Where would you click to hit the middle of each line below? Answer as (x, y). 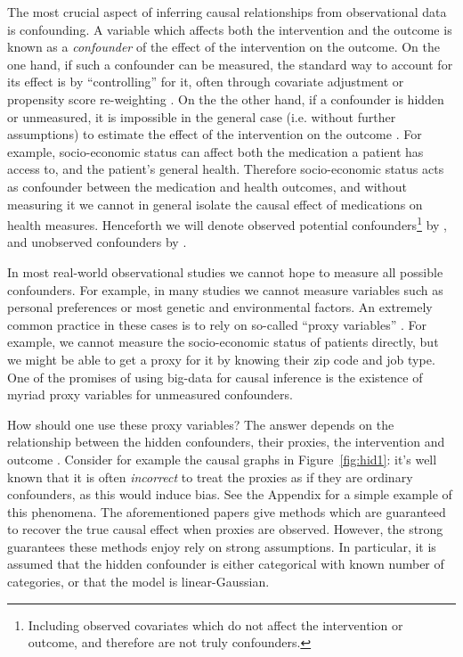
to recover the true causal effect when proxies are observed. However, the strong (225, 529)
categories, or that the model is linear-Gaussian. (138, 582)
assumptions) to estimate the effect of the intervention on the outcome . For (215, 134)
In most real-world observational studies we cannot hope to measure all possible (225, 271)
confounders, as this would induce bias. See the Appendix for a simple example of (230, 494)
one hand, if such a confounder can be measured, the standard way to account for (230, 64)
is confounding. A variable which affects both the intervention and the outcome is (230, 29)
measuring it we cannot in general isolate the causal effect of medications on (215, 204)
